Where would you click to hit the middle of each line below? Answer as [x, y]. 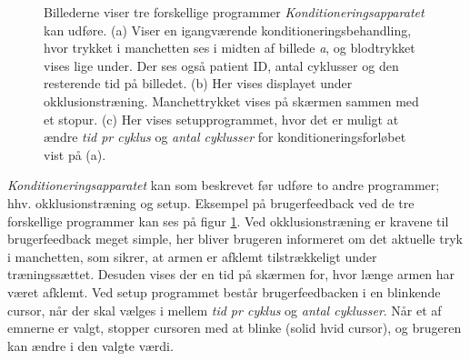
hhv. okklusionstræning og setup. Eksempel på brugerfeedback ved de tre [211, 202]
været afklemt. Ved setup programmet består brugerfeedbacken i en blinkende [224, 291]
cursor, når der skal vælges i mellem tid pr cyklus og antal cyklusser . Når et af [225, 310]
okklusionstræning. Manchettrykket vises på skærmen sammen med [231, 100]
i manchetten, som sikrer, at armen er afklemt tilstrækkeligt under [192, 256]
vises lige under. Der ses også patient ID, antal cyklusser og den [221, 65]
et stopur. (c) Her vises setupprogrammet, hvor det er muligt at [221, 119]
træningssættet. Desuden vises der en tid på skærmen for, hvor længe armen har [231, 274]
